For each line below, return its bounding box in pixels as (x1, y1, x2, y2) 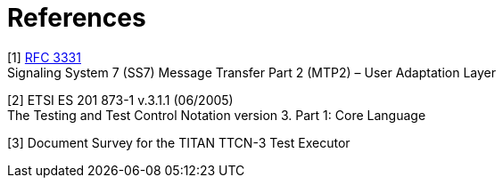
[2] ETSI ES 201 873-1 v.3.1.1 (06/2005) (7, 92, 234, 108)
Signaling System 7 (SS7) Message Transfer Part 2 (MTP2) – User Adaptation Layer (7, 64, 496, 80)
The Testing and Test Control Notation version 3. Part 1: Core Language (7, 107, 426, 123)
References (7, 3, 146, 33)
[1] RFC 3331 (7, 49, 81, 65)
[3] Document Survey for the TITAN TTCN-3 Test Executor (7, 134, 350, 150)
